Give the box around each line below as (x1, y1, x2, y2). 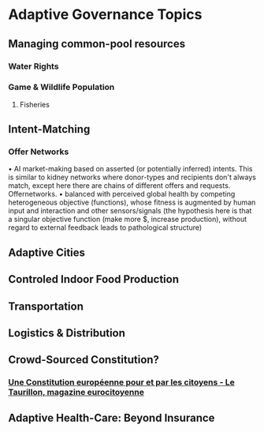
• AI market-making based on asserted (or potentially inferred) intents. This (8, 164, 253, 174)
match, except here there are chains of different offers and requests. (8, 181, 231, 190)
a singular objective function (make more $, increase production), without (8, 215, 247, 224)
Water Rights (8, 61, 59, 72)
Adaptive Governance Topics (8, 6, 203, 24)
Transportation (8, 299, 84, 313)
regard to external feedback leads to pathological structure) (8, 223, 203, 232)
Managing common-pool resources (8, 37, 186, 51)
